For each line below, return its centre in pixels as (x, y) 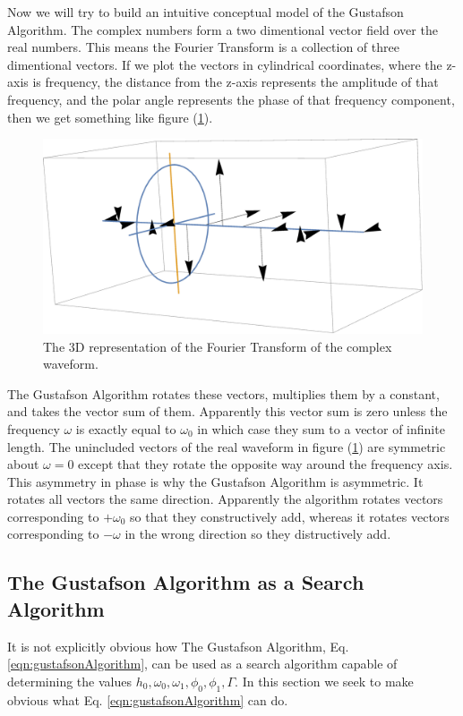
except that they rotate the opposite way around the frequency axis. (266, 464)
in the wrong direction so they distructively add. (258, 534)
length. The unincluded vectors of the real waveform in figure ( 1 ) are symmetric (227, 446)
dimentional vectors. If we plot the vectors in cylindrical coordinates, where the (225, 64)
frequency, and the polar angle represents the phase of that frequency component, (231, 99)
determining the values (69, 681)
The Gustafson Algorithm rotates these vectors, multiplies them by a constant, (223, 393)
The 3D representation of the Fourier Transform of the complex (218, 346)
